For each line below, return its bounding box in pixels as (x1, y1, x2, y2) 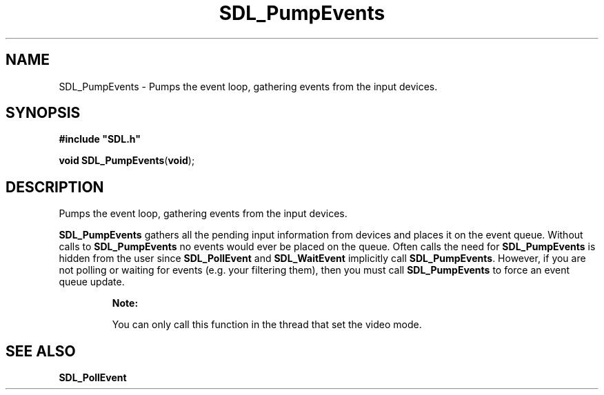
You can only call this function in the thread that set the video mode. (112, 318, 422, 331)
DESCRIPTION (6, 178, 104, 196)
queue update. (59, 276, 125, 288)
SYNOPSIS (6, 104, 81, 122)
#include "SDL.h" (59, 133, 141, 145)
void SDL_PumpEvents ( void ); (59, 154, 195, 167)
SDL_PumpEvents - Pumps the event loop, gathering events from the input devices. (59, 80, 438, 92)
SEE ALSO (6, 342, 76, 360)
